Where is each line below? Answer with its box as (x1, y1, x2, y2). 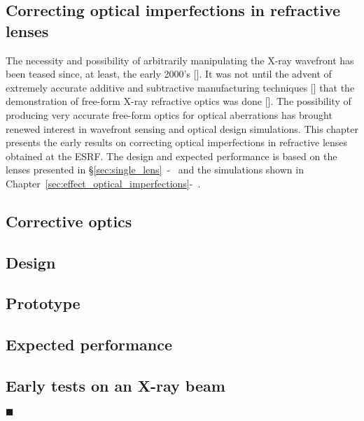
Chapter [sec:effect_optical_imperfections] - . (6, 176, 201, 190)
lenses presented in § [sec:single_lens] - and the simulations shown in (6, 162, 304, 177)
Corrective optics (6, 210, 132, 231)
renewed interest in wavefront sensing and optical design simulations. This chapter (6, 121, 358, 136)
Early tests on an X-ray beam (6, 375, 225, 397)
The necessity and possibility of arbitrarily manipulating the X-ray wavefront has (6, 52, 354, 67)
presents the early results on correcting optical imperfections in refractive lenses (6, 135, 348, 150)
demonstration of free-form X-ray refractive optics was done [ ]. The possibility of (6, 94, 351, 108)
